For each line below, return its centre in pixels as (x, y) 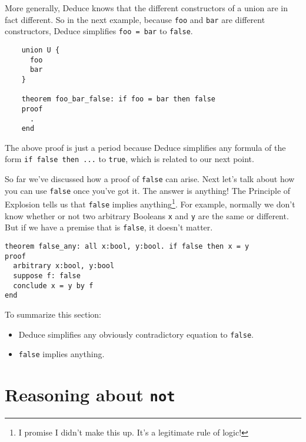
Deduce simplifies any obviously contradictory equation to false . (136, 334)
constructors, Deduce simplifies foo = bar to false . (99, 31)
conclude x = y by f (53, 286)
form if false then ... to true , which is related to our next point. (129, 159)
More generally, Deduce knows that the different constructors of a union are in (146, 8)
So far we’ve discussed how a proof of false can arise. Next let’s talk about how (150, 179)
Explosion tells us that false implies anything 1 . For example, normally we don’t (150, 203)
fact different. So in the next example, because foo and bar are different (135, 19)
